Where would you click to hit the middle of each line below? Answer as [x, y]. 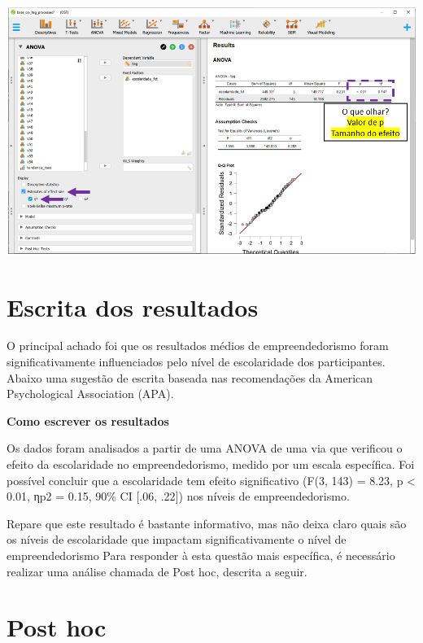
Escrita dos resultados [133, 306]
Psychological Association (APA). [90, 394]
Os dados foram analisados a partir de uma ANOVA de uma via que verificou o [205, 448]
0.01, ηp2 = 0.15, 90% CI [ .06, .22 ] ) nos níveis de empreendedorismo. [178, 496]
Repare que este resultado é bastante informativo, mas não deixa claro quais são [207, 523]
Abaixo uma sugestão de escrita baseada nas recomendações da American [190, 377]
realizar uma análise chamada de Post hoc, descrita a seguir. [157, 571]
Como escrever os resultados [88, 420]
